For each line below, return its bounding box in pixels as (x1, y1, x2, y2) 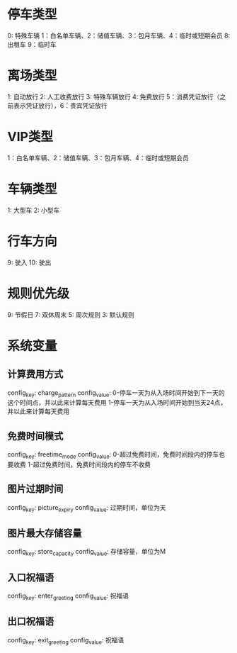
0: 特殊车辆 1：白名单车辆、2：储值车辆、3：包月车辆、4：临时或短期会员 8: (7, 31, 231, 40)
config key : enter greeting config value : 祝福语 (7, 591, 129, 601)
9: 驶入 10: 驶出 (7, 258, 52, 267)
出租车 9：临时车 (7, 40, 57, 48)
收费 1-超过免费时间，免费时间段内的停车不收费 (13, 460, 151, 469)
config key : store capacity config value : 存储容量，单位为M (7, 547, 166, 557)
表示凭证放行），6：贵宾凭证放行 (13, 101, 108, 110)
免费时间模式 (7, 430, 64, 442)
